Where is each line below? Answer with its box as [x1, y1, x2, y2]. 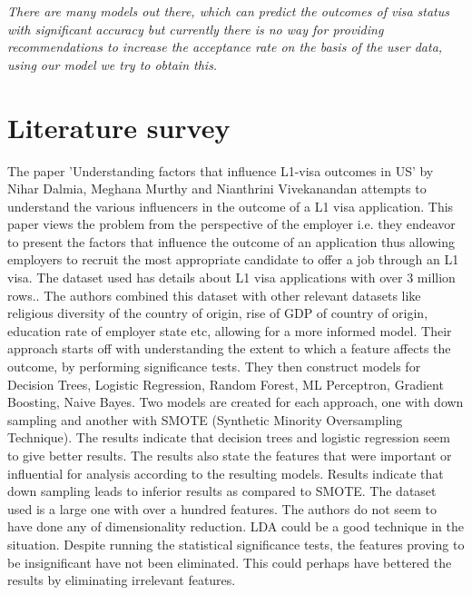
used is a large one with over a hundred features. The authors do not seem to [7, 499, 438, 518]
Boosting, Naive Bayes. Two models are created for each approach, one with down [7, 392, 464, 412]
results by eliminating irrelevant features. [7, 570, 236, 590]
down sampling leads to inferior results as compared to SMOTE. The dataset [7, 481, 437, 501]
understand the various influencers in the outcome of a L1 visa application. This [7, 196, 454, 215]
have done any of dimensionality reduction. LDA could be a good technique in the [7, 517, 464, 536]
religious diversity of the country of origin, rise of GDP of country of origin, [7, 303, 428, 322]
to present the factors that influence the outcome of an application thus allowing [7, 232, 456, 251]
